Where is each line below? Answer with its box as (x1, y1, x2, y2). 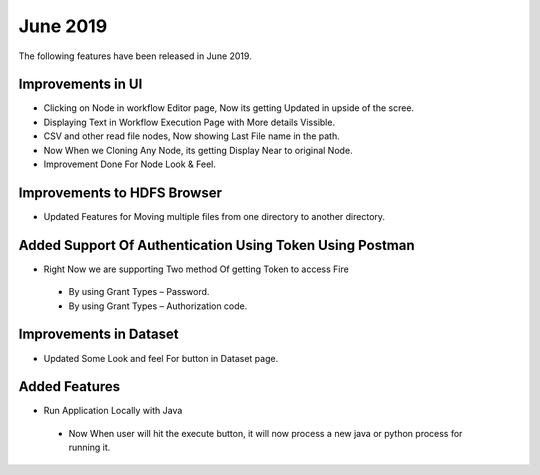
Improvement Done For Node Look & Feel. (43, 158, 217, 170)
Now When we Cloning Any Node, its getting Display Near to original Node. (43, 144, 354, 156)
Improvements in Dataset (18, 326, 179, 343)
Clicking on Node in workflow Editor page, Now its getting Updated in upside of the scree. (43, 102, 415, 114)
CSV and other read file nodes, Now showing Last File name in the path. (43, 130, 340, 142)
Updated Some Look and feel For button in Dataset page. (43, 352, 279, 364)
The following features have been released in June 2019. (18, 50, 252, 62)
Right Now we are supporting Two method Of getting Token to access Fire (43, 263, 349, 275)
